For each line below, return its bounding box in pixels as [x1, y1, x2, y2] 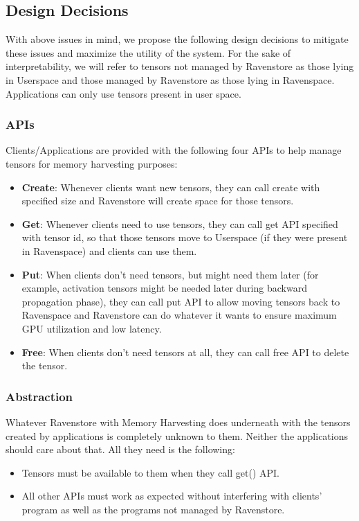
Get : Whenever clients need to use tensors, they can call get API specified [21, 216, 338, 231]
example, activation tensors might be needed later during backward [21, 281, 307, 295]
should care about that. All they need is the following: [6, 442, 235, 457]
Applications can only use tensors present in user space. [6, 86, 241, 100]
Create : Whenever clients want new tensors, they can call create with [21, 179, 320, 194]
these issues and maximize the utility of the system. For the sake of [6, 45, 291, 60]
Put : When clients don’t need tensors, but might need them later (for [21, 267, 319, 281]
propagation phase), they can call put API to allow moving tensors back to [21, 294, 340, 308]
